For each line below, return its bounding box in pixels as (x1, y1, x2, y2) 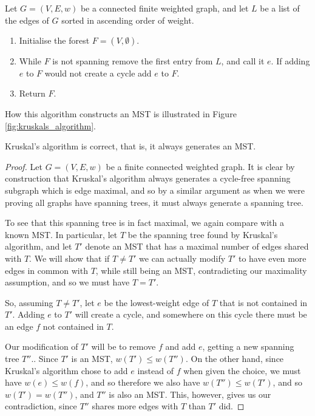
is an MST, (71, 352, 113, 365)
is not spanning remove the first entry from (52, 55, 213, 67)
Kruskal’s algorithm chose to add (5, 364, 128, 377)
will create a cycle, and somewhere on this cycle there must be (75, 308, 307, 321)
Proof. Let (5, 160, 42, 172)
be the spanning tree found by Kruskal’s (127, 228, 278, 240)
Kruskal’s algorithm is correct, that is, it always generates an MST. (5, 140, 256, 152)
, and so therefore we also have (86, 376, 200, 389)
